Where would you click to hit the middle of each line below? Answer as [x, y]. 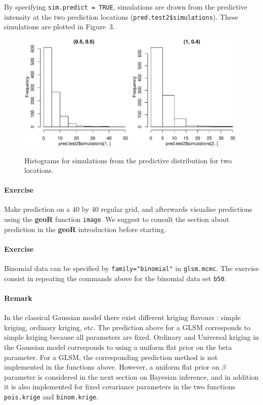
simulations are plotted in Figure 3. [60, 27]
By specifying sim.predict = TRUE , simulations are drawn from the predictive [126, 7]
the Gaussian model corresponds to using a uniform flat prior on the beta [118, 347]
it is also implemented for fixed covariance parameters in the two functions [120, 387]
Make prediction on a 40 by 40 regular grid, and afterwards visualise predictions [128, 209]
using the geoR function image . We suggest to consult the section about [117, 219]
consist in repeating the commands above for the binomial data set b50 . [115, 278]
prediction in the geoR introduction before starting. [85, 229]
